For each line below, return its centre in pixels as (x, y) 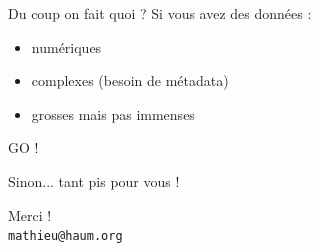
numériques (66, 46)
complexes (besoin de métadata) (130, 80)
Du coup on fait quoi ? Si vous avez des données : (160, 13)
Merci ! (30, 214)
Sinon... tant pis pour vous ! (94, 180)
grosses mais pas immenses (113, 113)
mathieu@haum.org (65, 236)
